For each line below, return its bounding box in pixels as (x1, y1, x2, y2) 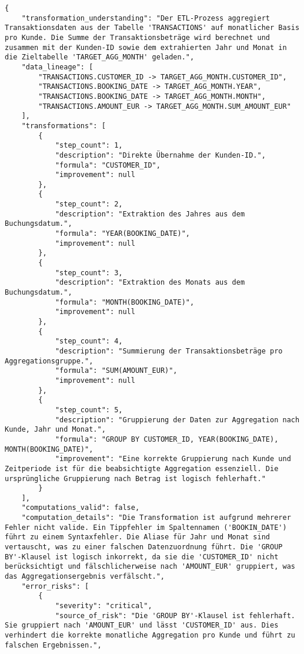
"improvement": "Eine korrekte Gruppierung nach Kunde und (55, 455, 291, 463)
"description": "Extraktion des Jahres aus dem (55, 209, 245, 218)
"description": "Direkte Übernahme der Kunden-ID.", (55, 151, 266, 159)
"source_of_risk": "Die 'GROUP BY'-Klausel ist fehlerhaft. (55, 611, 295, 620)
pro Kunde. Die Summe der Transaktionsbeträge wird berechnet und (5, 33, 270, 42)
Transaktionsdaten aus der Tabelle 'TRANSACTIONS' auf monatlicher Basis (5, 24, 300, 32)
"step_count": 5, (55, 405, 123, 414)
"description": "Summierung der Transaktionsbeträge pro (55, 346, 283, 355)
